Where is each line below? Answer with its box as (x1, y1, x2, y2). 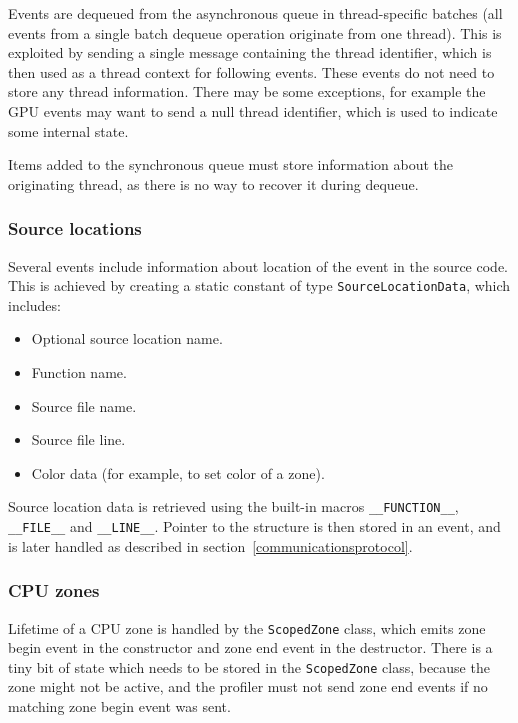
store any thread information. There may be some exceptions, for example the (8, 81, 486, 102)
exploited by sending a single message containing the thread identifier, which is (8, 42, 492, 63)
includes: (8, 294, 61, 315)
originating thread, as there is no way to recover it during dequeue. (8, 173, 419, 194)
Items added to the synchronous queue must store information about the (8, 154, 454, 175)
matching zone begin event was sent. (8, 696, 231, 716)
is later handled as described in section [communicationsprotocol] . (8, 535, 413, 556)
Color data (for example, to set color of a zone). (31, 462, 325, 483)
